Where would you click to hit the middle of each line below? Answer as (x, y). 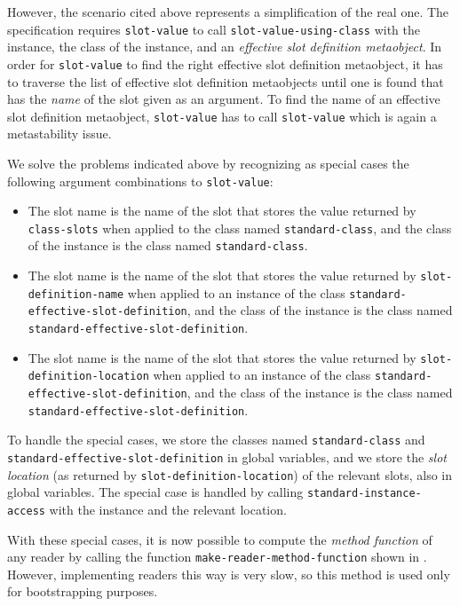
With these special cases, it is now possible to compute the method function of (220, 539)
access (26, 511)
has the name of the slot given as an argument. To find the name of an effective (224, 99)
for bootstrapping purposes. (83, 591)
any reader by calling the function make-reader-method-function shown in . (217, 557)
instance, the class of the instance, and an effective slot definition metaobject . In (225, 47)
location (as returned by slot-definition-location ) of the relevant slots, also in (230, 474)
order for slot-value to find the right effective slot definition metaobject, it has (225, 63)
